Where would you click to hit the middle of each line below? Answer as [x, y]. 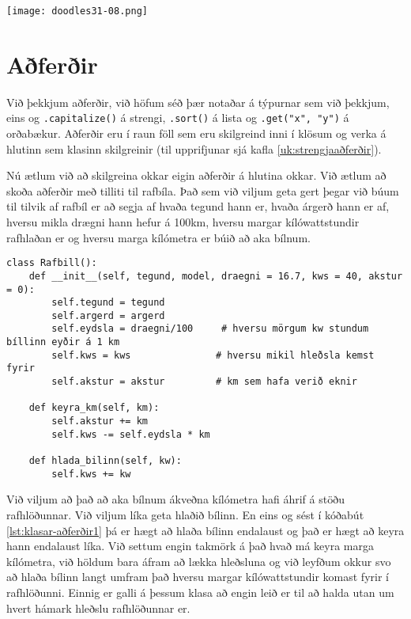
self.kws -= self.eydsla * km [131, 434]
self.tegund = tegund [108, 303]
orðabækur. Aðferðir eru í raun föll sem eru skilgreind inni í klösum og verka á [196, 133]
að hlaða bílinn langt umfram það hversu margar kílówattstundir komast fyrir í [198, 577]
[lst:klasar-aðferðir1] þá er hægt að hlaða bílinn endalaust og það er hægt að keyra [205, 530]
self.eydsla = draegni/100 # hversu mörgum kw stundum [210, 329]
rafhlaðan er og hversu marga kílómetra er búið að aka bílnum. [158, 237]
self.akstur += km [100, 422]
